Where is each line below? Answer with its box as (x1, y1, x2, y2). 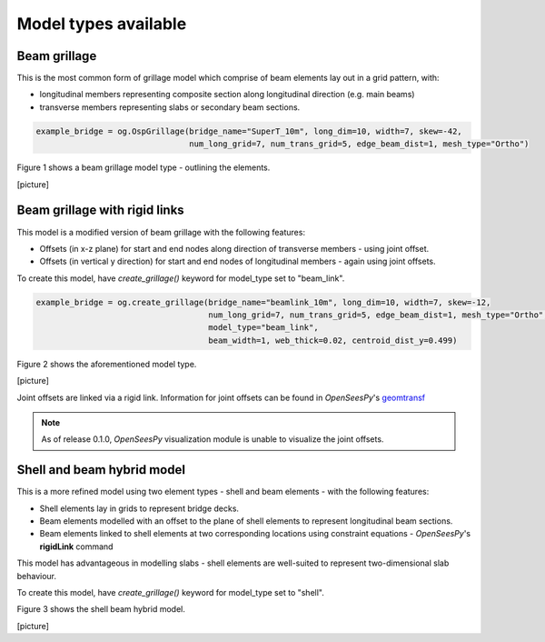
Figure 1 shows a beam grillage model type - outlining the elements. (16, 162, 271, 173)
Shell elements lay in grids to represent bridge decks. (39, 503, 240, 514)
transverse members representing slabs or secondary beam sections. (39, 101, 301, 113)
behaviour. (16, 570, 57, 581)
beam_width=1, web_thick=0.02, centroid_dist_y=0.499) (208, 335, 458, 346)
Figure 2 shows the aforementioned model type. (16, 358, 197, 369)
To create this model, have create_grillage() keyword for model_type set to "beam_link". (16, 273, 345, 284)
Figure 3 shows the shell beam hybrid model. (16, 604, 185, 615)
